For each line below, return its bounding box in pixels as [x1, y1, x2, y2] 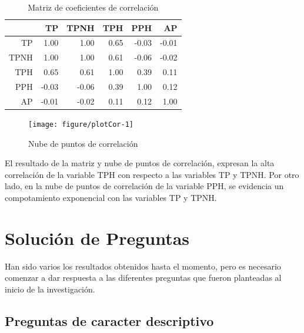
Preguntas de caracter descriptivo [5, 311, 214, 329]
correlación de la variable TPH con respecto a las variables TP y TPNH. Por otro [5, 168, 299, 180]
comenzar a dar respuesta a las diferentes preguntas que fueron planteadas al [5, 271, 282, 284]
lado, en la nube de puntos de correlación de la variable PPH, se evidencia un [5, 180, 284, 192]
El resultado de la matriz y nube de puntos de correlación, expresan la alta [5, 157, 275, 169]
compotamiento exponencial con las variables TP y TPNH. [5, 191, 217, 203]
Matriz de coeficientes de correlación [28, 1, 159, 13]
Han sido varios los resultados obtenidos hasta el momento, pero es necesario [5, 260, 281, 272]
